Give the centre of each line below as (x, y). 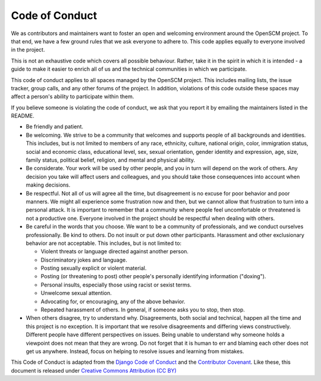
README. (23, 116)
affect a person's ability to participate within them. (73, 97)
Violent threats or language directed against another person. (115, 251)
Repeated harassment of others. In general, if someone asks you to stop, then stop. (143, 310)
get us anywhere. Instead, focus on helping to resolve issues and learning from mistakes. (135, 351)
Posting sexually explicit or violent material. (94, 268)
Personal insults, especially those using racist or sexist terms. (116, 285)
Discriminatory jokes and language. (84, 260)
